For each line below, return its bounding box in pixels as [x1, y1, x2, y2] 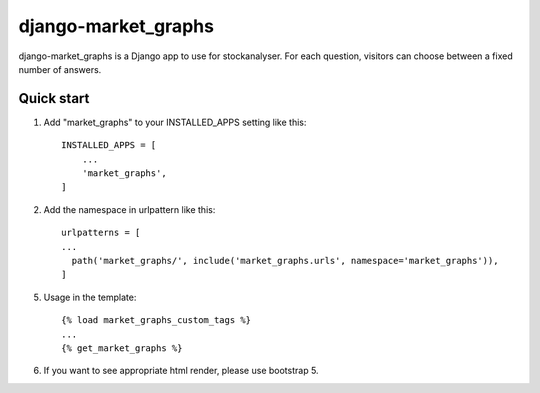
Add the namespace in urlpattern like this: [43, 203, 216, 215]
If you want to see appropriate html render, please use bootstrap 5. [43, 365, 319, 377]
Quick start [18, 90, 90, 107]
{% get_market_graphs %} [61, 342, 183, 354]
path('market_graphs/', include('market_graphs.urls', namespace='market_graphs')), [71, 255, 499, 266]
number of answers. [18, 63, 102, 75]
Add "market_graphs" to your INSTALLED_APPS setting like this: [43, 116, 307, 128]
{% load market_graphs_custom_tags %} [61, 315, 252, 326]
